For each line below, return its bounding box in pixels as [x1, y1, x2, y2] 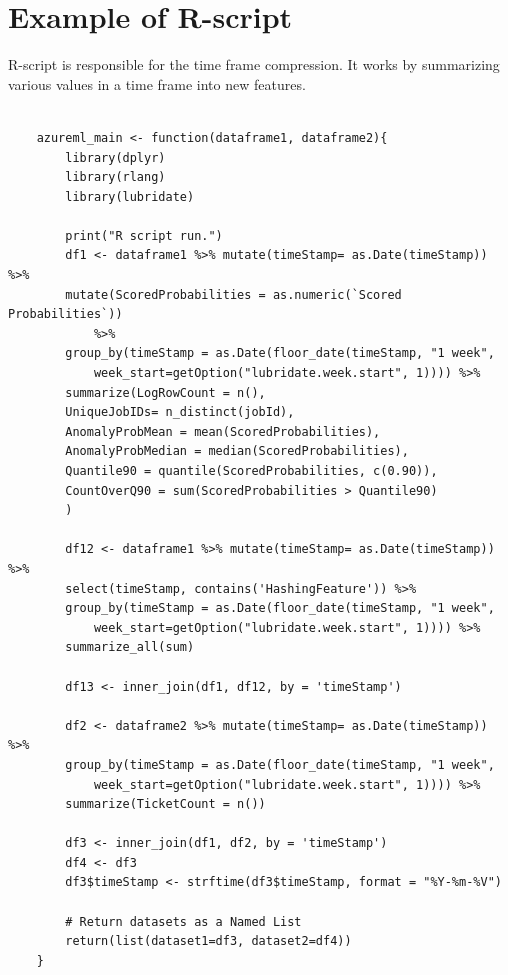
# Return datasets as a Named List [65, 914, 302, 929]
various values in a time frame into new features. [8, 73, 306, 94]
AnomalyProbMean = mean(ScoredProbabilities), [65, 424, 381, 439]
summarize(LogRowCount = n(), [65, 385, 266, 400]
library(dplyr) [65, 150, 166, 165]
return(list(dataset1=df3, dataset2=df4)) [65, 934, 352, 949]
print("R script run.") [65, 228, 223, 243]
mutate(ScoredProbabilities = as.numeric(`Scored [65, 287, 402, 302]
